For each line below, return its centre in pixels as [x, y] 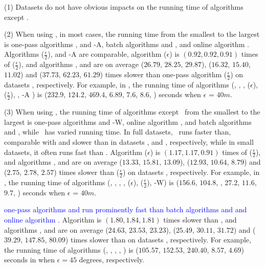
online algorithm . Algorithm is [53, 219]
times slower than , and [200, 219]
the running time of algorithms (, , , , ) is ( [71, 249]
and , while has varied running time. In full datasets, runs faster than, [118, 132]
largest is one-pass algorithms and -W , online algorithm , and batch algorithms [128, 121]
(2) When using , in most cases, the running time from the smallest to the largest [132, 34]
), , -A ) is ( [29, 94]
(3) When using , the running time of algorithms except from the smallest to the [132, 112]
